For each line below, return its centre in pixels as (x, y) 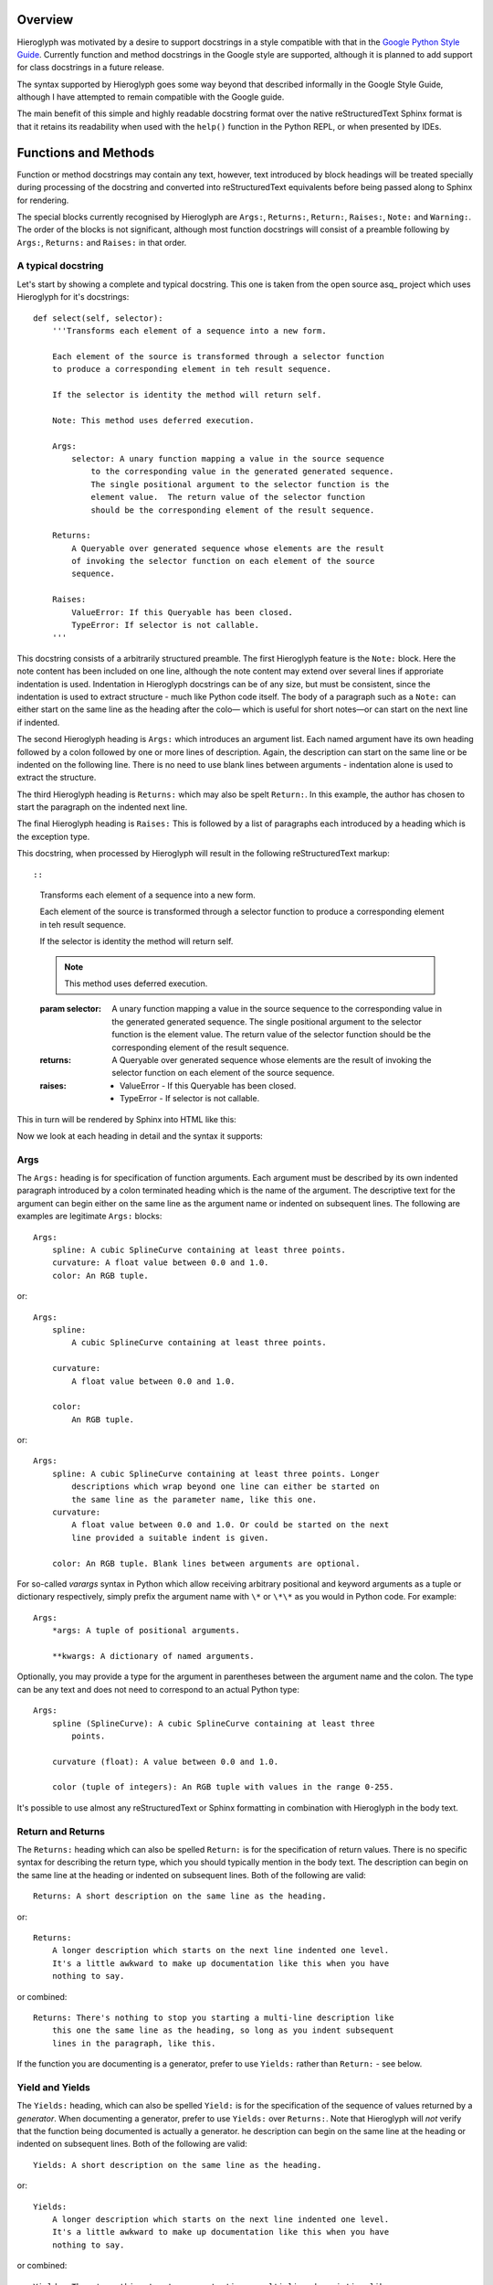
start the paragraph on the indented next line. (102, 807)
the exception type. (53, 836)
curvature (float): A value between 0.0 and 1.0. (165, 1761)
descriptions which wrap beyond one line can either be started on (226, 1487)
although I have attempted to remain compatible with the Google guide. (151, 97)
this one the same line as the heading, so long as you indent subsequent (223, 2030)
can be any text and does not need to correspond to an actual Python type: (158, 1689)
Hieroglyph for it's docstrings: (73, 297)
